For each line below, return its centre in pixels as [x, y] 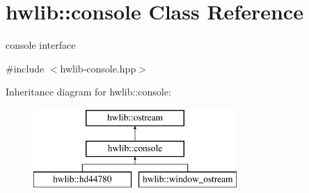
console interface [41, 45]
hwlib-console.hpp [98, 68]
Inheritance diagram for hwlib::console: [88, 92]
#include [25, 68]
